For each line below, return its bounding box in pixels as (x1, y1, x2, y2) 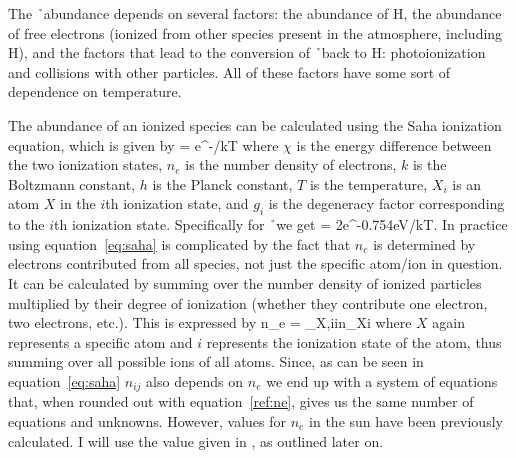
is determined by (373, 233, 476, 254)
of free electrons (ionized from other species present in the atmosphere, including (8, 22, 503, 43)
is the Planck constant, (152, 173, 293, 194)
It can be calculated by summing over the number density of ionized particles (8, 272, 482, 293)
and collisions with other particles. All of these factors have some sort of (8, 61, 451, 82)
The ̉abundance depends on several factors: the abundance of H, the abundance (8, 3, 502, 23)
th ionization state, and (105, 193, 249, 214)
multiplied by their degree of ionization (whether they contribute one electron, (8, 292, 488, 313)
